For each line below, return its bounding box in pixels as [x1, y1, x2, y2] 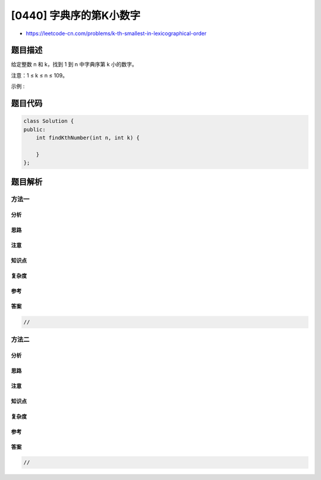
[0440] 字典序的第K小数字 [11, 9, 141, 22]
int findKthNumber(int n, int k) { [36, 135, 140, 141]
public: [23, 126, 46, 133]
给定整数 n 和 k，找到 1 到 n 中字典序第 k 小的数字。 [11, 61, 138, 68]
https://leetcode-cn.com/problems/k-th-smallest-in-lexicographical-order [26, 30, 207, 37]
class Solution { [23, 118, 74, 124]
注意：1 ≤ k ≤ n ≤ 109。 [11, 71, 68, 79]
